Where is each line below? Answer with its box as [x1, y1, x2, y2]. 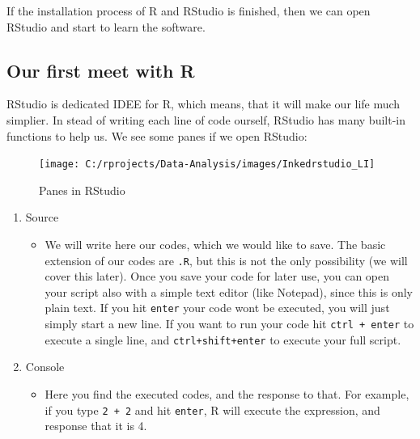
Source [25, 209, 59, 226]
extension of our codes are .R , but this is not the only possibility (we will [45, 251, 408, 268]
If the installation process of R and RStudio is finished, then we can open [6, 2, 371, 19]
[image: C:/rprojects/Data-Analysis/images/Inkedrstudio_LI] [39, 158, 375, 171]
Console [25, 358, 65, 375]
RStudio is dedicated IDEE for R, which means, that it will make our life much [6, 95, 401, 112]
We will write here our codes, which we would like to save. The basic [45, 236, 386, 253]
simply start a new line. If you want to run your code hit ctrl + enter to [45, 315, 414, 332]
